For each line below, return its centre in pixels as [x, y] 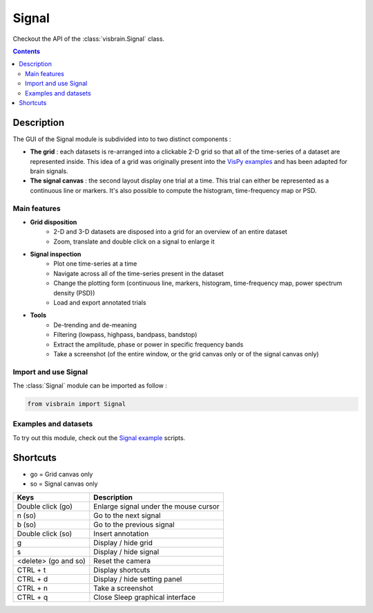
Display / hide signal [126, 551]
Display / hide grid [123, 542]
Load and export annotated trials [100, 303]
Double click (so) [45, 533]
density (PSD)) [74, 293]
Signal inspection [56, 254]
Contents [27, 51]
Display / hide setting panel [138, 579]
